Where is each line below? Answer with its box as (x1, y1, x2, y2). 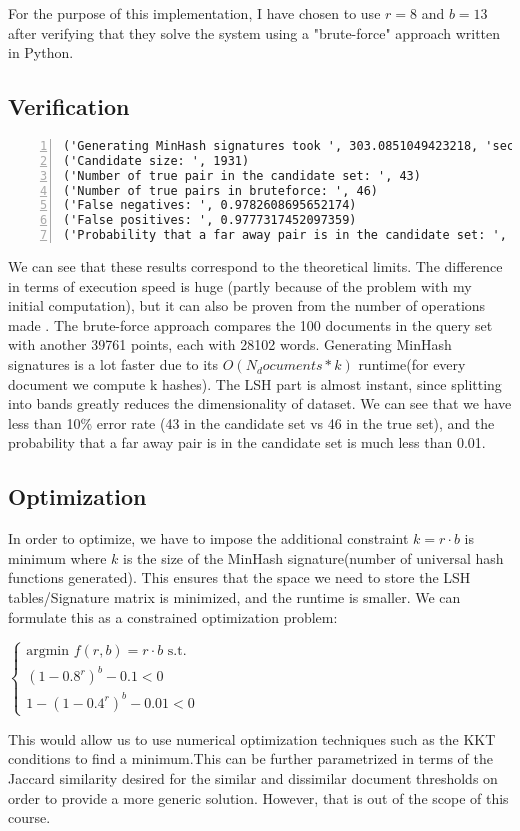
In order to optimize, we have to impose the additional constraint (8, 528, 409, 549)
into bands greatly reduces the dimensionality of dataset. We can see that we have (8, 393, 512, 414)
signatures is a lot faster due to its (8, 354, 219, 375)
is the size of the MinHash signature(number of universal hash (123, 547, 504, 568)
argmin (26, 644, 70, 659)
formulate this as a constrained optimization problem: (8, 606, 338, 627)
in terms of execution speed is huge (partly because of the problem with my (8, 275, 472, 296)
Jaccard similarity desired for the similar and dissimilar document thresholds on (8, 768, 498, 788)
